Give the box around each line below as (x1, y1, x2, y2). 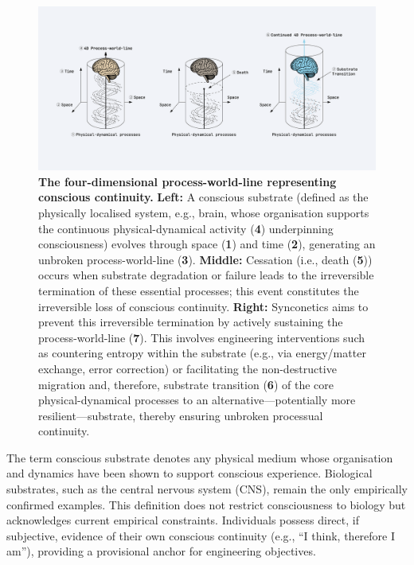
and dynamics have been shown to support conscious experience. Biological (6, 465, 373, 481)
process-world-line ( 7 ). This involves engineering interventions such (38, 329, 365, 345)
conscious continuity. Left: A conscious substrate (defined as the (38, 189, 369, 205)
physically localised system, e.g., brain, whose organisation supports (38, 204, 369, 220)
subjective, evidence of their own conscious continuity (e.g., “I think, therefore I (6, 527, 396, 544)
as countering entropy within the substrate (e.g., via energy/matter (38, 345, 366, 361)
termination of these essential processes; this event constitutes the (38, 282, 359, 298)
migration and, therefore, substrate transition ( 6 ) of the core (38, 376, 334, 392)
